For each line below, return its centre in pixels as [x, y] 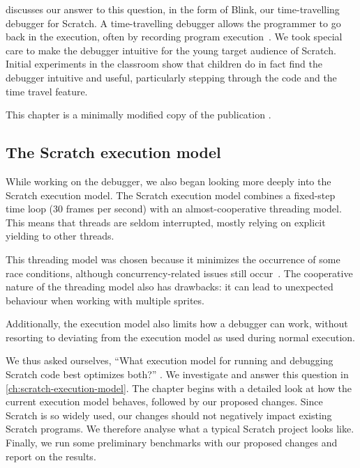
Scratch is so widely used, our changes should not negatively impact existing [169, 415]
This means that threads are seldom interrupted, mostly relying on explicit [166, 222]
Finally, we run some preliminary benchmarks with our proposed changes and [172, 443]
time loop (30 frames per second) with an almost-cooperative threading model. [174, 209]
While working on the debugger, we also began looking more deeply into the [168, 181]
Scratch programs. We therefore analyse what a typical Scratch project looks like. [180, 429]
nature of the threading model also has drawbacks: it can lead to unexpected [170, 287]
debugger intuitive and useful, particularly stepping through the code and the [171, 77]
